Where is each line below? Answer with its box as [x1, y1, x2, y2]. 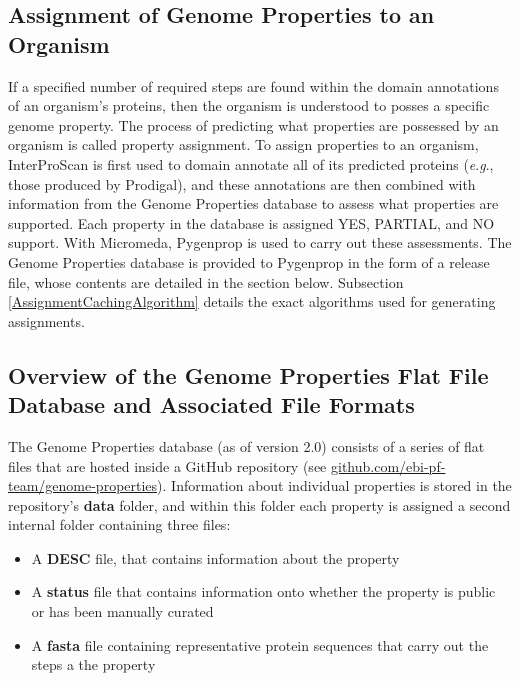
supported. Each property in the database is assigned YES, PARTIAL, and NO [8, 212, 495, 233]
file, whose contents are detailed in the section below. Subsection [8, 271, 404, 292]
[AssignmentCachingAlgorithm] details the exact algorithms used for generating [8, 291, 496, 312]
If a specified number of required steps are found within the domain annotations [8, 75, 499, 96]
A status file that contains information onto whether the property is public [31, 581, 496, 602]
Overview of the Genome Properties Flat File [8, 359, 489, 390]
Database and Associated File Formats [8, 389, 415, 420]
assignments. [8, 310, 85, 331]
